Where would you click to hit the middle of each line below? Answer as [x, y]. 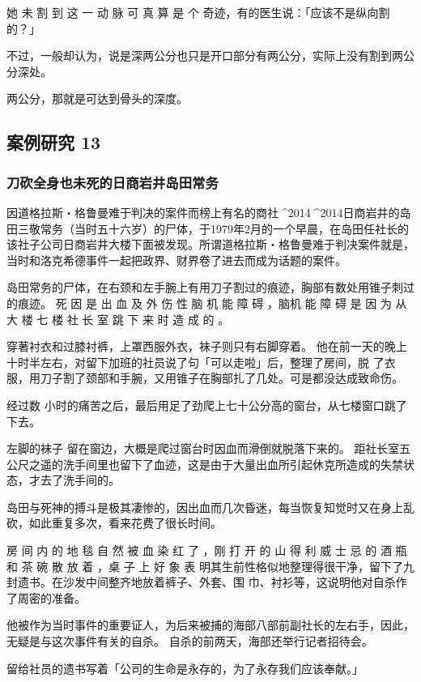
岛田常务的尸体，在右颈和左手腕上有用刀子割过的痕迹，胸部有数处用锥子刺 [205, 287]
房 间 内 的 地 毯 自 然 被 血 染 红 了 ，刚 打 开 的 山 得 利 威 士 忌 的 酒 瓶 [207, 550]
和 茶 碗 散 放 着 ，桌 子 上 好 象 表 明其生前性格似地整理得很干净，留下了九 [210, 566]
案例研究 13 [54, 142]
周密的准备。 [51, 597]
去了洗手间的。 [80, 480]
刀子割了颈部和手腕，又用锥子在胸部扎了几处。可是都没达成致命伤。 [221, 378]
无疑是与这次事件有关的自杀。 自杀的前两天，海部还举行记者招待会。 [190, 641]
